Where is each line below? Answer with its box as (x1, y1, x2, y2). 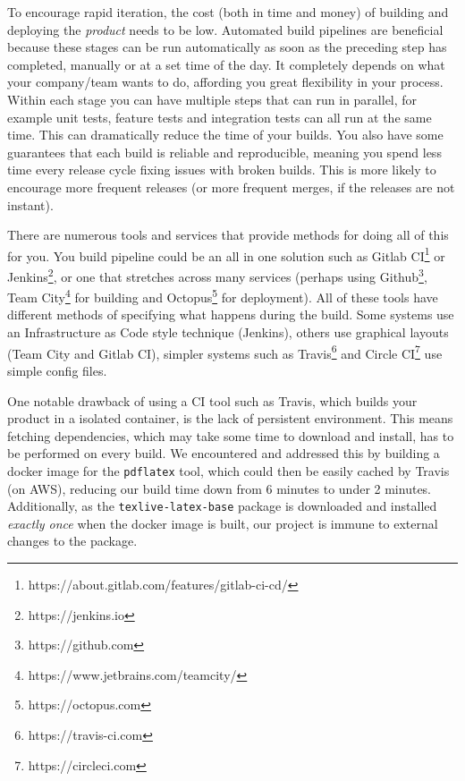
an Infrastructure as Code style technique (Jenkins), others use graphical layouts (7, 323, 449, 342)
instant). (7, 195, 54, 214)
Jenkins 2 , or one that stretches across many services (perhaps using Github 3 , (7, 264, 427, 285)
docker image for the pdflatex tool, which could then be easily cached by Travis (7, 461, 450, 480)
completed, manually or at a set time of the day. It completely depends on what (7, 55, 445, 73)
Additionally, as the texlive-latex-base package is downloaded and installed (7, 497, 437, 515)
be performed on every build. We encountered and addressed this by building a (7, 444, 440, 463)
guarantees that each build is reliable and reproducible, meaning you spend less (7, 142, 442, 161)
